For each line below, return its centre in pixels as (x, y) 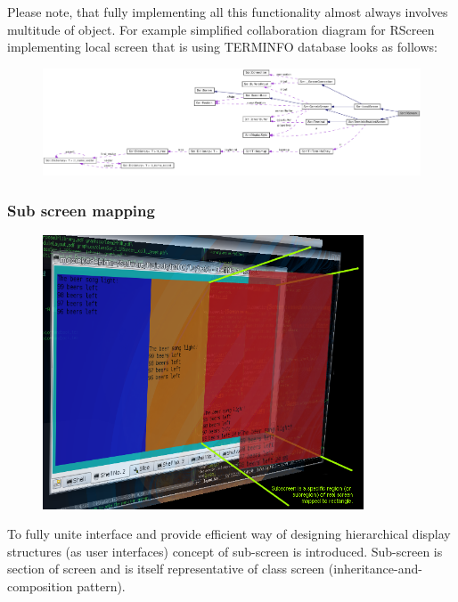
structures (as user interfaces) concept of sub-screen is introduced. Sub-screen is (225, 551)
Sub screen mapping (81, 210)
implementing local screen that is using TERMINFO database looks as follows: (222, 47)
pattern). (101, 586)
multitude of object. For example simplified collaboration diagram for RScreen (221, 29)
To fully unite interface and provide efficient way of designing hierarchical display (229, 534)
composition (40, 586)
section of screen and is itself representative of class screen (166, 569)
